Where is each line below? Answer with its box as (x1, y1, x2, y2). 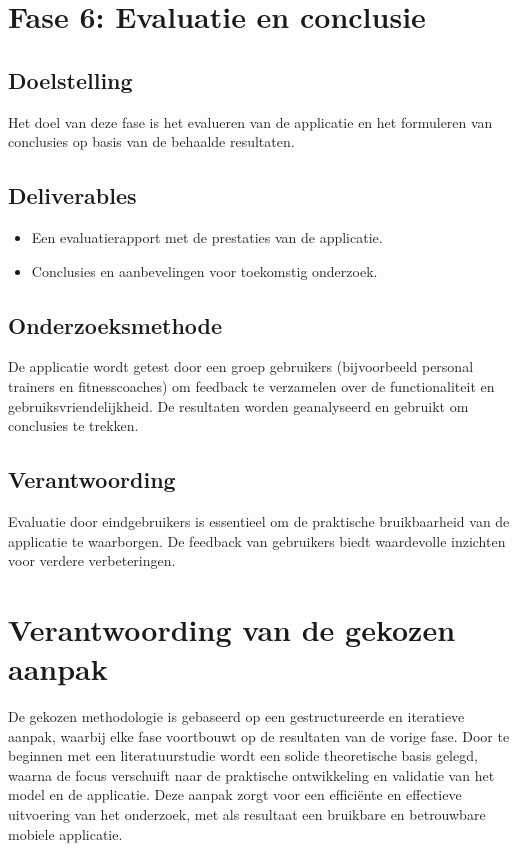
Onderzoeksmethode (8, 309, 223, 340)
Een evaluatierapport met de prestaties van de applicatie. (31, 226, 383, 247)
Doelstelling (8, 64, 133, 95)
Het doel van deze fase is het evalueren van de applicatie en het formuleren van (8, 111, 493, 132)
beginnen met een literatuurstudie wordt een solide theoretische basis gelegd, (8, 745, 478, 766)
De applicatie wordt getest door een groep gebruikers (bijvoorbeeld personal (8, 356, 474, 377)
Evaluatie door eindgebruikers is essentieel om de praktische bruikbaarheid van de (8, 510, 510, 531)
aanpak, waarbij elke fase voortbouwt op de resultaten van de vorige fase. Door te (8, 725, 510, 746)
